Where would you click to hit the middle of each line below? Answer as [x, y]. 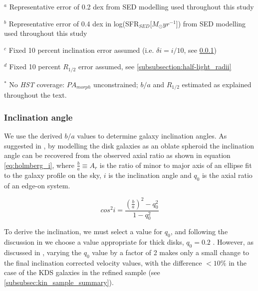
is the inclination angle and [150, 175]
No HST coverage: [37, 84]
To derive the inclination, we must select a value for [83, 231]
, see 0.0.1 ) [200, 50]
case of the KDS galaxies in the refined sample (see [82, 272]
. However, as [233, 242]
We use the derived [33, 136]
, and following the [199, 231]
